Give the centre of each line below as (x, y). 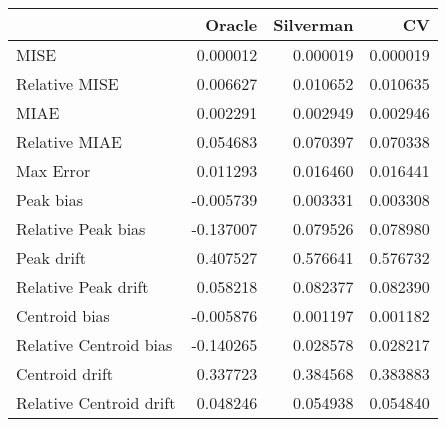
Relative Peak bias (81, 228)
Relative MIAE (69, 141)
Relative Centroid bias (94, 344)
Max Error (53, 170)
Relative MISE (67, 83)
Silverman (313, 24)
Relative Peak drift (82, 286)
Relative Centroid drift (96, 402)
